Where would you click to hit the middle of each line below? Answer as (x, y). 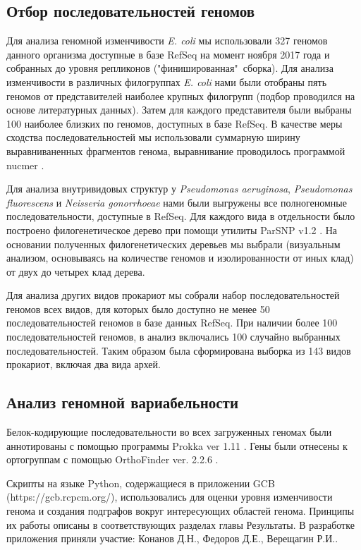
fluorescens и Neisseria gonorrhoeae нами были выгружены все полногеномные (177, 202)
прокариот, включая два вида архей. (84, 364)
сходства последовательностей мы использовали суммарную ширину (153, 137)
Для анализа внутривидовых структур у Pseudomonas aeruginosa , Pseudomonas (179, 189)
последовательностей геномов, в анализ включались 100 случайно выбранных (173, 337)
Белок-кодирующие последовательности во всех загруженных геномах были (169, 432)
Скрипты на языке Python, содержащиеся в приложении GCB (141, 483)
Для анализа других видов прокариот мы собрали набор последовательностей (173, 295)
